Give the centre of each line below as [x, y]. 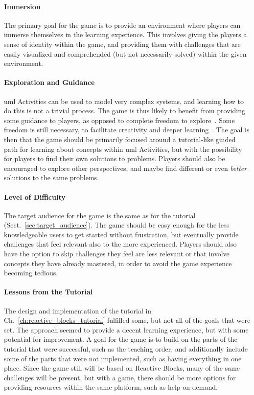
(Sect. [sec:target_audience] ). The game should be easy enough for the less [117, 225]
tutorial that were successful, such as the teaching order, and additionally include [126, 349]
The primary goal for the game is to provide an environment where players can [122, 25]
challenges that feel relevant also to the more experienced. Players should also [120, 244]
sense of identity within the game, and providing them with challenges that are [122, 44]
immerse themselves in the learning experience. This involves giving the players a [126, 34]
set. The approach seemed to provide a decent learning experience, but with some [126, 329]
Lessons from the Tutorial [48, 292]
